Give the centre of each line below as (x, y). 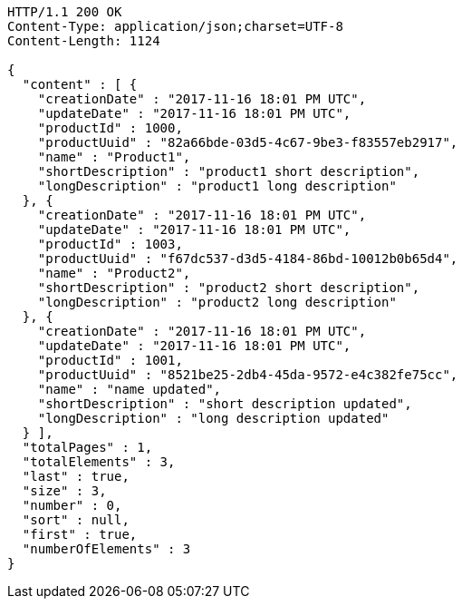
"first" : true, (80, 534)
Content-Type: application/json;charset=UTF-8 (175, 26)
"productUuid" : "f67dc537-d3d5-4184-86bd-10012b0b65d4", (248, 259)
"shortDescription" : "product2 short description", (229, 288)
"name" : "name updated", (130, 389)
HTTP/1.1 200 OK (65, 12)
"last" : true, (76, 476)
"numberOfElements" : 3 (106, 549)
